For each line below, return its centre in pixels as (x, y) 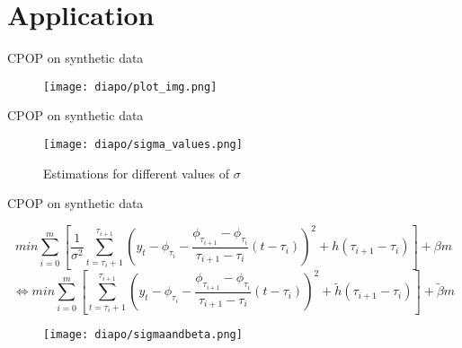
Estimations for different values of (137, 173)
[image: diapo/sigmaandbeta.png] (143, 334)
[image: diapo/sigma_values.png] (143, 144)
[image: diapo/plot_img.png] (130, 87)
